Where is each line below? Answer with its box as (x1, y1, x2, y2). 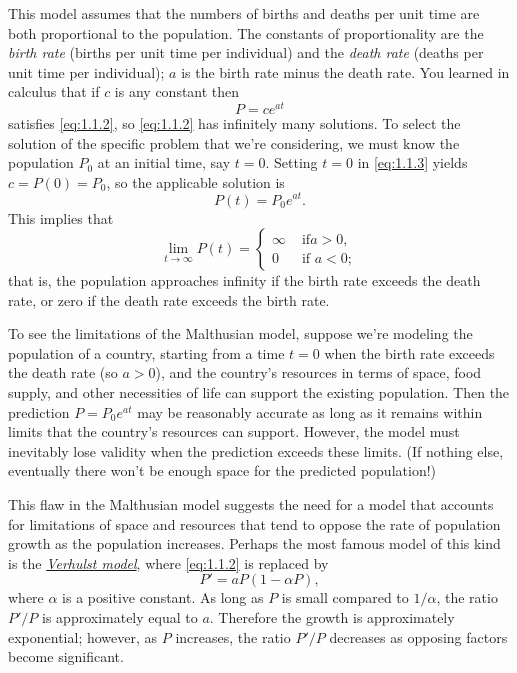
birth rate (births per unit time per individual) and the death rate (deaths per (8, 42, 484, 63)
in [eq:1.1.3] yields (357, 152, 468, 173)
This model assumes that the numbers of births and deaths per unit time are (8, 3, 480, 23)
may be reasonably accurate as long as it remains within (137, 401, 483, 422)
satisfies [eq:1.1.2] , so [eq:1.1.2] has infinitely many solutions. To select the (8, 113, 461, 134)
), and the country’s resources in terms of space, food (155, 362, 482, 383)
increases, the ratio (175, 626, 291, 647)
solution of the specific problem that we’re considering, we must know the (8, 132, 460, 153)
